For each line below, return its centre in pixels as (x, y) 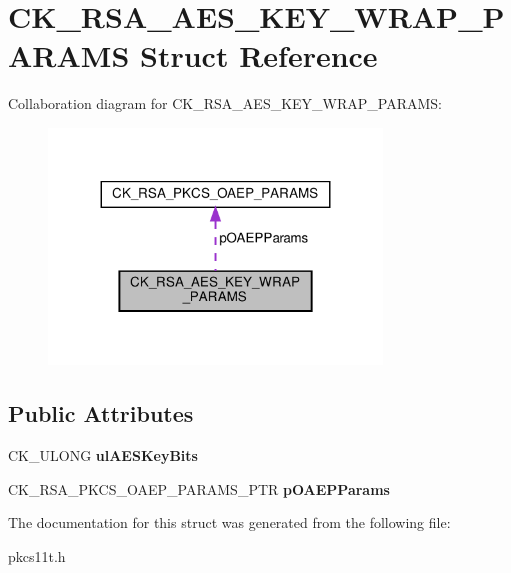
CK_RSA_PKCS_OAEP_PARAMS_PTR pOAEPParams (199, 488)
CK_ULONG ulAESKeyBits (103, 455)
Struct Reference (259, 55)
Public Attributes (101, 413)
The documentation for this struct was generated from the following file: (229, 522)
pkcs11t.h (37, 555)
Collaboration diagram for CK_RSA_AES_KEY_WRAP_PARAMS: (225, 103)
